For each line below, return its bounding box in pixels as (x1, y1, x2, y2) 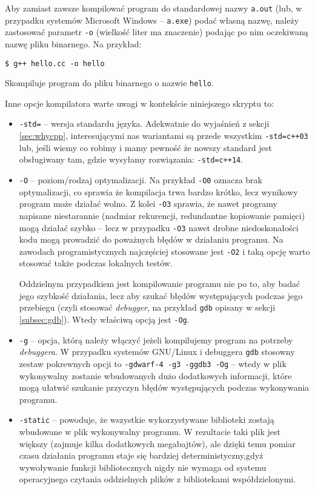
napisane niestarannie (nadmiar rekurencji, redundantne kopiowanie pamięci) (19, 209, 305, 221)
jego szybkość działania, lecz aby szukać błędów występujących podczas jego (19, 289, 303, 302)
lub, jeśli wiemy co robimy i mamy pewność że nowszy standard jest (19, 141, 272, 153)
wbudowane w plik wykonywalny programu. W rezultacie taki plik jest (19, 425, 280, 437)
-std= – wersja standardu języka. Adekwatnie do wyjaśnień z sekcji (19, 117, 270, 130)
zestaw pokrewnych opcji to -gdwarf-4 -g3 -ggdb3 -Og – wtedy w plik (19, 357, 287, 369)
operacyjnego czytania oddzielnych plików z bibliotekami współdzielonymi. (19, 473, 296, 485)
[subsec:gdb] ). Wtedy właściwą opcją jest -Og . (19, 312, 190, 325)
